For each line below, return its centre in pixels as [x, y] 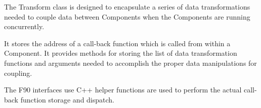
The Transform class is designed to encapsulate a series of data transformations [127, 7]
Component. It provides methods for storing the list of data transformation [121, 53]
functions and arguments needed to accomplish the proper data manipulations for [130, 63]
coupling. [18, 73]
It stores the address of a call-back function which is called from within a [117, 43]
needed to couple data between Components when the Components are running [127, 16]
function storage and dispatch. [67, 99]
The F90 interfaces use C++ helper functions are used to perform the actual [123, 90]
